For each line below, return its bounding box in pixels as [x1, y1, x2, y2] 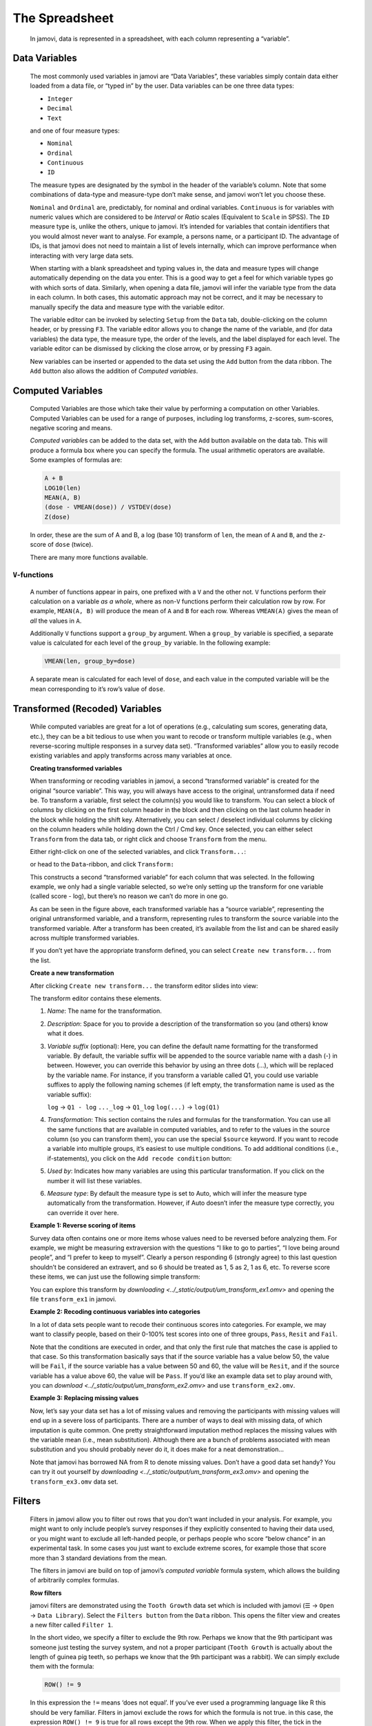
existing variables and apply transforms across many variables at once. [30, 751, 232, 759]
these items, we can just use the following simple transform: [30, 1272, 201, 1281]
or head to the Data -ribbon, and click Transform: [30, 860, 175, 869]
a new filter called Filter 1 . [30, 1620, 114, 1629]
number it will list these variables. [47, 1176, 143, 1185]
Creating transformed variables [30, 764, 123, 773]
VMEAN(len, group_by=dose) [44, 657, 136, 666]
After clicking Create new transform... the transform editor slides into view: [30, 981, 258, 990]
